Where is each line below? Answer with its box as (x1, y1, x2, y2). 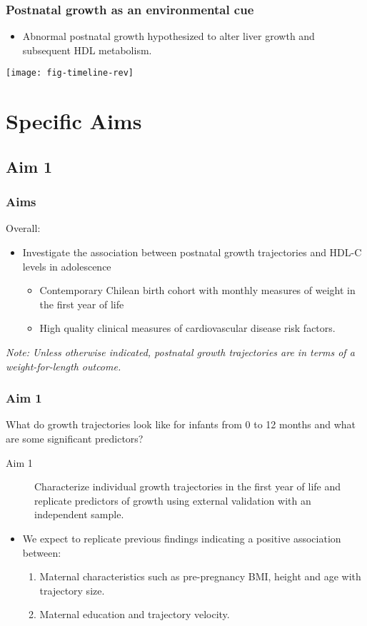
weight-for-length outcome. (6, 358, 121, 373)
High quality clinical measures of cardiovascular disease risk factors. (39, 320, 336, 335)
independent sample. (34, 507, 124, 522)
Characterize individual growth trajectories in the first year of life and (34, 479, 341, 494)
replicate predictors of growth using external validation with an (34, 493, 311, 508)
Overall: (6, 221, 41, 236)
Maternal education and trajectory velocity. (39, 607, 230, 622)
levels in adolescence (22, 258, 111, 273)
